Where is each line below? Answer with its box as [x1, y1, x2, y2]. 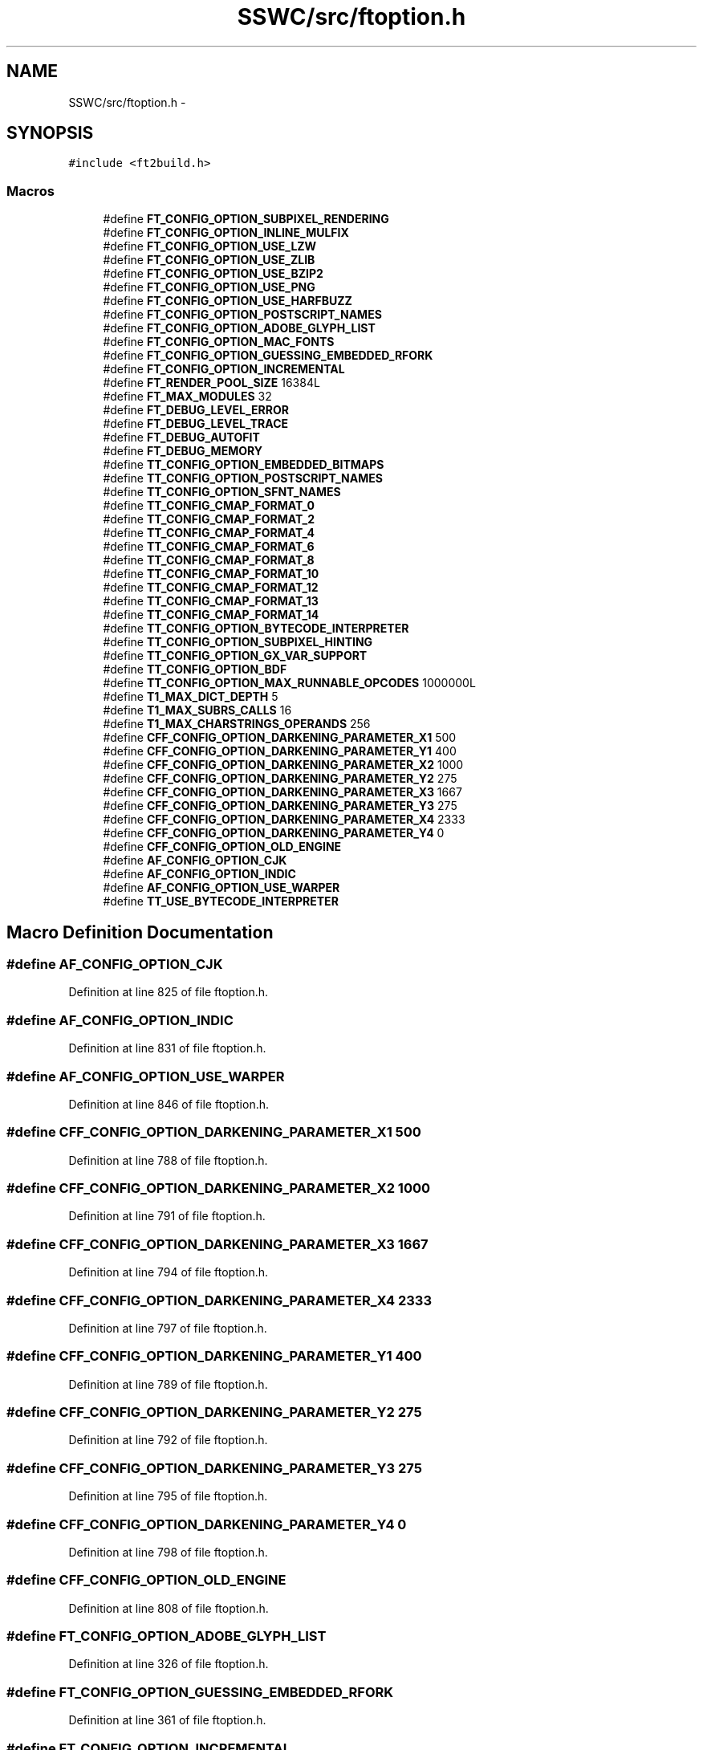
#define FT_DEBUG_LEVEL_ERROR [103, 403, 289, 417]
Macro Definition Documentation [6, 922, 274, 942]
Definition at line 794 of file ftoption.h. [68, 1265, 269, 1280]
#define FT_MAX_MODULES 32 [103, 389, 272, 404]
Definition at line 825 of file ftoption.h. [68, 985, 269, 999]
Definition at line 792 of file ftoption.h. [68, 1433, 268, 1447]
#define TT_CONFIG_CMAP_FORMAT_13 [103, 594, 319, 608]
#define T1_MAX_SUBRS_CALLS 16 [103, 703, 292, 718]
